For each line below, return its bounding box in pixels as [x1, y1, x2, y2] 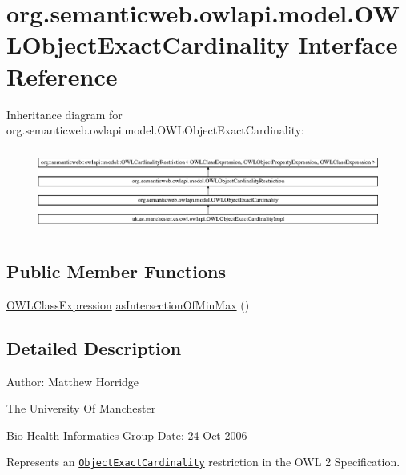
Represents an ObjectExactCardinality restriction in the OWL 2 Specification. [6, 453, 400, 470]
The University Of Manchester [6, 400, 156, 417]
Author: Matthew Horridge [6, 373, 139, 389]
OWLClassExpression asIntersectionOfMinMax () [6, 296, 250, 313]
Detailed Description [6, 335, 182, 360]
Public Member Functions [6, 258, 226, 283]
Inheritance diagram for [6, 106, 123, 122]
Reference [6, 59, 118, 92]
